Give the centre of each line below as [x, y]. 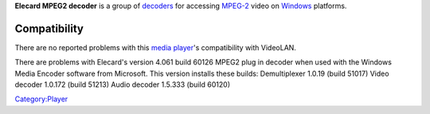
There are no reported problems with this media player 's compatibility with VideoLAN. [155, 47]
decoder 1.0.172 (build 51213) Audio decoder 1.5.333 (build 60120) [123, 85]
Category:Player [41, 99]
